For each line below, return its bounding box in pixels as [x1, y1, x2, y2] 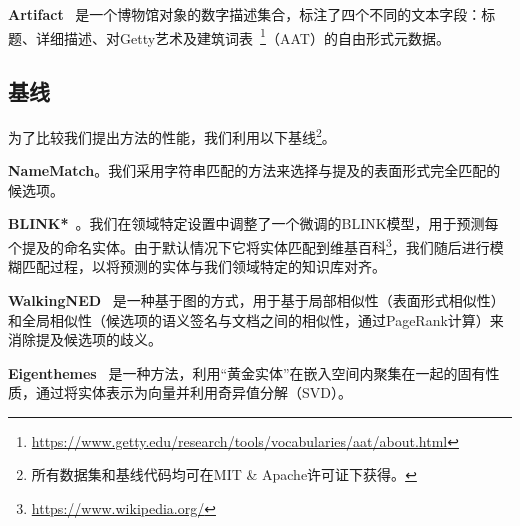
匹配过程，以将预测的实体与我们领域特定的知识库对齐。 [21, 256, 386, 277]
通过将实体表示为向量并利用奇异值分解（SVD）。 [35, 382, 352, 403]
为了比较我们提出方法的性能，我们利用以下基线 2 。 [8, 124, 336, 147]
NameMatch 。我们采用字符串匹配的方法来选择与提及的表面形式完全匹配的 [8, 160, 501, 181]
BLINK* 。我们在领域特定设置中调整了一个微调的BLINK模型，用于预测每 [8, 213, 499, 234]
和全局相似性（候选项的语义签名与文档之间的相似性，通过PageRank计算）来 [8, 309, 504, 330]
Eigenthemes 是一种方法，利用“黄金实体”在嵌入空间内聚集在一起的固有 [8, 362, 486, 383]
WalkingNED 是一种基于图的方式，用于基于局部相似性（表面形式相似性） [8, 289, 505, 310]
